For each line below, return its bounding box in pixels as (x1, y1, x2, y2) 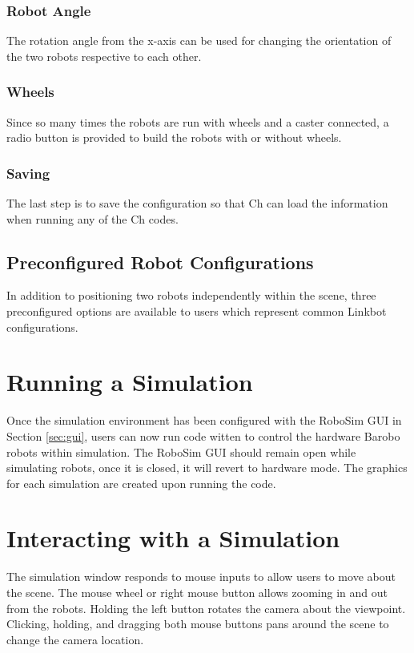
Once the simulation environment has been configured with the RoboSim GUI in (6, 412, 402, 429)
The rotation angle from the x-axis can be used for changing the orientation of (6, 32, 392, 49)
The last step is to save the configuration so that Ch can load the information (6, 195, 388, 212)
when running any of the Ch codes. (6, 210, 179, 227)
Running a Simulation (6, 365, 253, 398)
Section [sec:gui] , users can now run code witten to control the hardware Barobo (6, 427, 400, 444)
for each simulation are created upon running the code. (6, 474, 276, 491)
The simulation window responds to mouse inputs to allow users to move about (6, 568, 396, 585)
